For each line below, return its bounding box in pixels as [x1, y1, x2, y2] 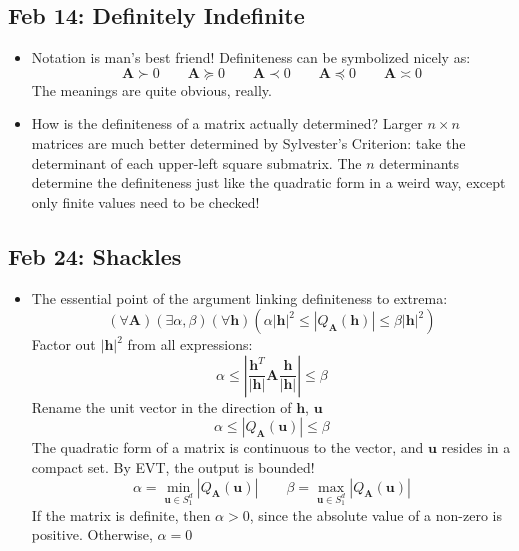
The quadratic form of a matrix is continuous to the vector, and [31, 437, 424, 458]
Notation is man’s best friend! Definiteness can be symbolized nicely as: [31, 47, 471, 68]
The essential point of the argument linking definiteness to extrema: [31, 287, 448, 308]
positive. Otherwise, [31, 524, 153, 545]
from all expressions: [127, 334, 253, 355]
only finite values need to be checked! [31, 191, 260, 212]
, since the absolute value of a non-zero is [249, 504, 502, 525]
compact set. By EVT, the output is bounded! [31, 456, 315, 477]
